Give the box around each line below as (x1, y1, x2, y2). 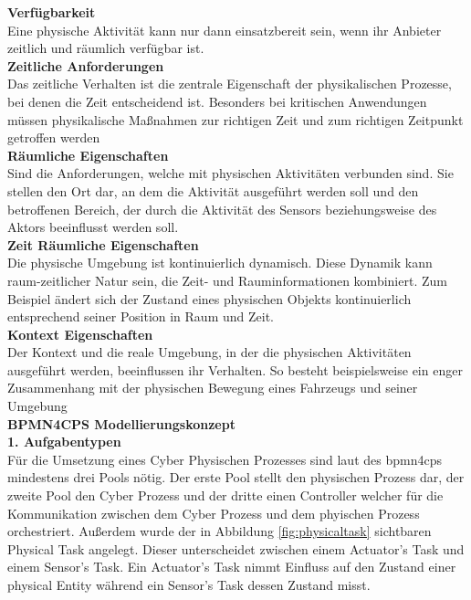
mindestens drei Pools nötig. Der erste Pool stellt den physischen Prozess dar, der (7, 468, 465, 487)
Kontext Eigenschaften (7, 324, 153, 343)
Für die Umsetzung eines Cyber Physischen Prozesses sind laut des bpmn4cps (7, 449, 442, 468)
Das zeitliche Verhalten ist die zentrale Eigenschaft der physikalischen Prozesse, (7, 74, 452, 93)
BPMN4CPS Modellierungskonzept (7, 414, 235, 433)
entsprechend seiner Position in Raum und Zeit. (7, 307, 274, 326)
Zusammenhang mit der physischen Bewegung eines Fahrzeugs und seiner (7, 378, 418, 397)
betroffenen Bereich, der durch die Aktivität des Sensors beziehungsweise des (7, 199, 437, 218)
